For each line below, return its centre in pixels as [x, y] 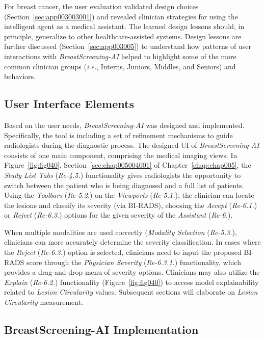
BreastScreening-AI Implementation [101, 330]
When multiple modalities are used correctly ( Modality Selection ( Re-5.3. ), [121, 232]
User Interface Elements [69, 104]
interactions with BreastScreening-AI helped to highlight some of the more [120, 56]
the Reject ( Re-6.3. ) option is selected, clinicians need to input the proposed [123, 252]
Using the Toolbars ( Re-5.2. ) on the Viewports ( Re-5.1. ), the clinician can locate [129, 195]
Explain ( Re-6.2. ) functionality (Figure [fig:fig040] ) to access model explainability [131, 282]
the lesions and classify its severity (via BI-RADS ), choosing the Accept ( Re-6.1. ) [131, 205]
